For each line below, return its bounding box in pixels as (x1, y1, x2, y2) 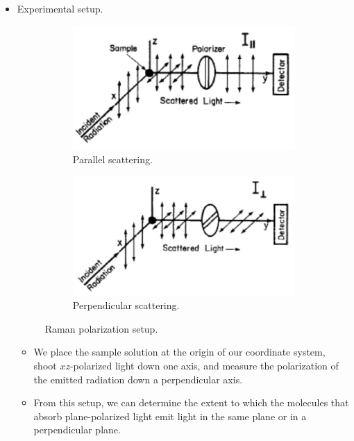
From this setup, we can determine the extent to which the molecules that (33, 395, 349, 410)
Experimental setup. (17, 1, 103, 15)
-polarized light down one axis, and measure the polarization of (69, 358, 339, 372)
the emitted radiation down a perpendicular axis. (33, 372, 243, 386)
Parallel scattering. (72, 152, 153, 167)
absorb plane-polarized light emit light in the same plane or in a (33, 408, 307, 423)
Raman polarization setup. (44, 321, 158, 335)
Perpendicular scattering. (72, 298, 180, 313)
